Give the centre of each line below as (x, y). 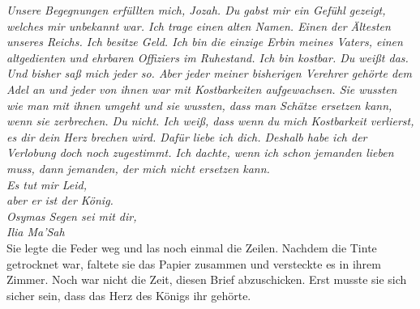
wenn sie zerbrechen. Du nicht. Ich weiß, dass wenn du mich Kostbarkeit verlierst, (210, 121)
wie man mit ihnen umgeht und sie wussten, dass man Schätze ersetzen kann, (199, 105)
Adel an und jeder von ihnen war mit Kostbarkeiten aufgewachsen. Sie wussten (202, 89)
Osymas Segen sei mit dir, (72, 216)
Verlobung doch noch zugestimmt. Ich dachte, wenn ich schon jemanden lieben (200, 152)
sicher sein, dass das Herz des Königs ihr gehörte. (129, 295)
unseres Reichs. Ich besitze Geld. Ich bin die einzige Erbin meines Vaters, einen (205, 42)
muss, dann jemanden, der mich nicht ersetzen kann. (138, 168)
